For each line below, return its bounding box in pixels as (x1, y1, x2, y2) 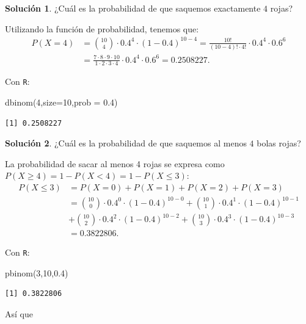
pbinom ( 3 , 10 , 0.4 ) (5, 266, 68, 279)
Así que (5, 307, 33, 320)
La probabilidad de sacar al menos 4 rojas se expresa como (5, 157, 225, 170)
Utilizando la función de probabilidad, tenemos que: (5, 22, 199, 35)
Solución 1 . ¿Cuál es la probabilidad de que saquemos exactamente (5, 2, 261, 14)
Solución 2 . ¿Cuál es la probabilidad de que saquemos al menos (5, 137, 247, 149)
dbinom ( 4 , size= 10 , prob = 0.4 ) (5, 96, 118, 109)
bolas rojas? (257, 137, 301, 149)
